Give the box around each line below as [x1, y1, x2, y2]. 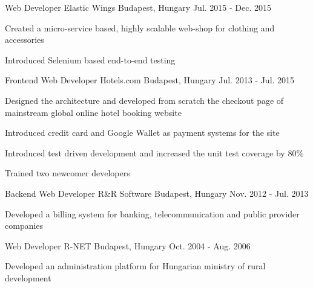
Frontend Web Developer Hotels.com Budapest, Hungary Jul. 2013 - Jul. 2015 [5, 74, 295, 86]
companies [5, 219, 44, 232]
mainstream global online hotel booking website [5, 106, 182, 118]
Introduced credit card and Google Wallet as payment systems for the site [5, 126, 280, 139]
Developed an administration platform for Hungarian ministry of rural [5, 260, 266, 272]
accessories [5, 33, 44, 46]
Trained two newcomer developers [5, 167, 130, 179]
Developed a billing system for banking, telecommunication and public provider [5, 207, 300, 220]
